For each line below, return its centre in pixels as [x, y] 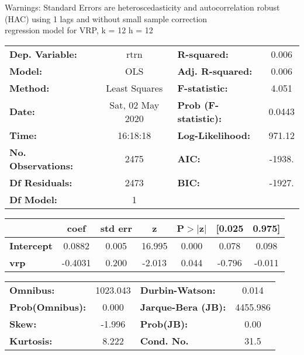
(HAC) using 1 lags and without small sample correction [106, 18]
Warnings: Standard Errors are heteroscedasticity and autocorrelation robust [142, 7]
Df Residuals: [41, 182]
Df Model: [33, 199]
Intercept [31, 245]
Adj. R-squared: [215, 71]
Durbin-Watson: [178, 290]
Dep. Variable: [43, 54]
